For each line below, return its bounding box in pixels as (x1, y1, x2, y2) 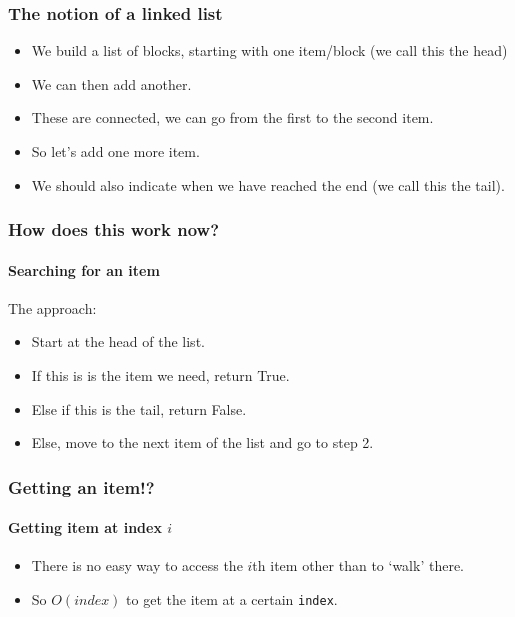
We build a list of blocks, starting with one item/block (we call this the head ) (31, 40, 508, 61)
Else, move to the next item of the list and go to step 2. (31, 432, 374, 453)
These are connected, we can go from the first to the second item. (31, 107, 434, 128)
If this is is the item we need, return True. (31, 365, 290, 386)
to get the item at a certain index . (126, 589, 338, 610)
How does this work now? (8, 217, 220, 242)
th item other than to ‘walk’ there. (252, 555, 464, 576)
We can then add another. (31, 73, 192, 94)
